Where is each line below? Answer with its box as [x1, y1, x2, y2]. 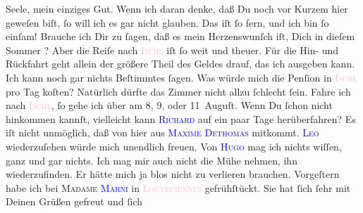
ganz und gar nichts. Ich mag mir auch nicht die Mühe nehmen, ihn [6, 153, 297, 167]
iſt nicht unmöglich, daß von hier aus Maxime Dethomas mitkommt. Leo [6, 125, 319, 140]
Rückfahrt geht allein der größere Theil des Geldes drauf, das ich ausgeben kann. [6, 56, 355, 71]
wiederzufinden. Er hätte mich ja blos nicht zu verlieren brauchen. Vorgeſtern [6, 167, 340, 181]
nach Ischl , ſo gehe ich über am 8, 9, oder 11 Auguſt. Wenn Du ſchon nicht [6, 98, 333, 112]
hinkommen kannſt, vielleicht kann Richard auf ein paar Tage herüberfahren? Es [6, 111, 356, 126]
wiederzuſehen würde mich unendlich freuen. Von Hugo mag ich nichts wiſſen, [6, 138, 342, 153]
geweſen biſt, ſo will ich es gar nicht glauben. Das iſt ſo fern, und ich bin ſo [6, 15, 329, 30]
